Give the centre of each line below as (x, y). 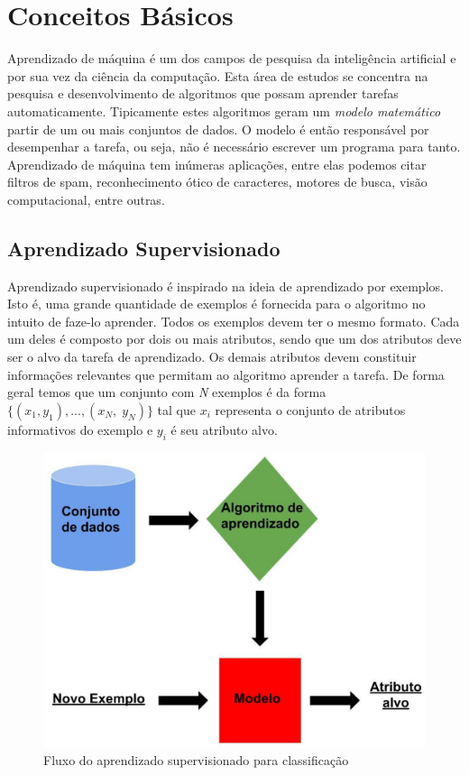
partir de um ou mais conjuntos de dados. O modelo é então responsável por (218, 129)
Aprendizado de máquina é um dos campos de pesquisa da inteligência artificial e (232, 58)
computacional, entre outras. (86, 199)
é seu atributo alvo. (224, 429)
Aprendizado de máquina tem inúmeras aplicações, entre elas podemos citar (217, 164)
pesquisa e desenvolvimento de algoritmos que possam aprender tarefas (203, 93)
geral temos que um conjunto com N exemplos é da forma (167, 392)
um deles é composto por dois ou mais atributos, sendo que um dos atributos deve (234, 339)
